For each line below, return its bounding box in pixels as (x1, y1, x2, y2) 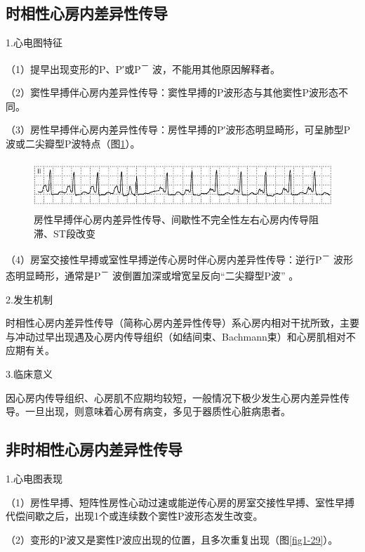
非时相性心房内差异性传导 (6, 438, 182, 460)
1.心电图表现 (6, 471, 62, 486)
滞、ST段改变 (34, 225, 95, 240)
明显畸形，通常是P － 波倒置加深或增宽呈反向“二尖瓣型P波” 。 (15, 266, 299, 283)
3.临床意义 (6, 367, 53, 381)
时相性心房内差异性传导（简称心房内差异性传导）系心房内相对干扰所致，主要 (6, 315, 359, 330)
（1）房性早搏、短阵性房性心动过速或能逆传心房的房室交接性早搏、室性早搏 (6, 494, 354, 509)
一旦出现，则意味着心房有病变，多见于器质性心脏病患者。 (25, 404, 291, 419)
